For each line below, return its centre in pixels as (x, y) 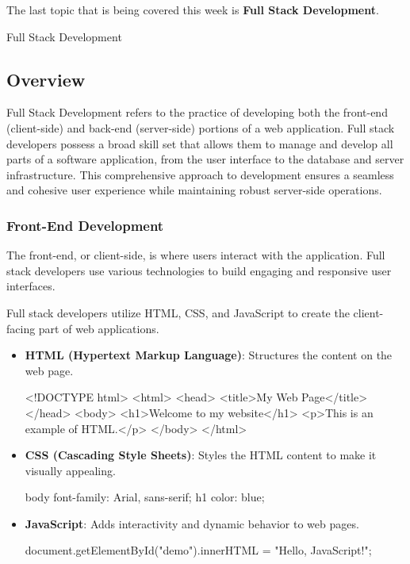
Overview (46, 79)
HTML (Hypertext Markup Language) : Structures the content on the (209, 355)
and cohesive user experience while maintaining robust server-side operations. (194, 190)
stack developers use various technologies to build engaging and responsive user (199, 270)
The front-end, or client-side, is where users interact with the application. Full (196, 255)
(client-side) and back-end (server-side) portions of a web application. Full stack (201, 127)
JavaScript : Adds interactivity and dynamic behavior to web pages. (192, 523)
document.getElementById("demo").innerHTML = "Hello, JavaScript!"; (198, 550)
